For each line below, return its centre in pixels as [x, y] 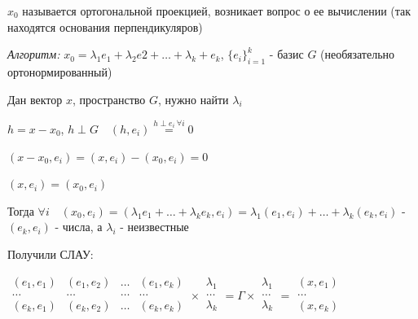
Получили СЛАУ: [51, 254]
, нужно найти [194, 99]
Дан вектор [35, 99]
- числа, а [79, 227]
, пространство [109, 99]
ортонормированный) [60, 71]
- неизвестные [154, 227]
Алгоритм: [34, 54]
